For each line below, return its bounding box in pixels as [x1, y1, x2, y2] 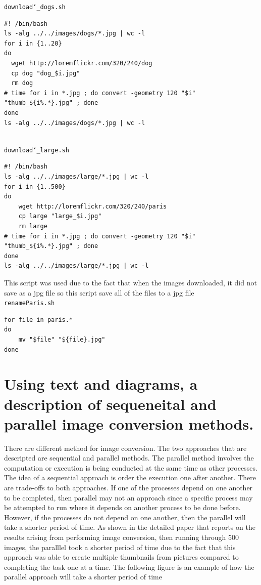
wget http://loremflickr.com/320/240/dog [11, 60, 152, 67]
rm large [18, 223, 47, 230]
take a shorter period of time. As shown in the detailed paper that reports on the [4, 522, 255, 532]
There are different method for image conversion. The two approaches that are [4, 442, 247, 453]
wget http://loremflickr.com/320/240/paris [18, 202, 167, 210]
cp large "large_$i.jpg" [18, 213, 102, 220]
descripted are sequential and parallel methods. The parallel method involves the [4, 452, 254, 463]
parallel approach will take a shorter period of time [4, 571, 162, 582]
